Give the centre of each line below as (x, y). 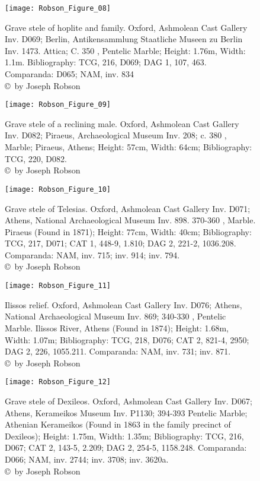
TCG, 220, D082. (36, 158)
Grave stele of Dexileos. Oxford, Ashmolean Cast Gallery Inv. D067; (129, 401)
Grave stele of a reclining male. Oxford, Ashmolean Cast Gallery (122, 123)
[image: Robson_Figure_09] (58, 105)
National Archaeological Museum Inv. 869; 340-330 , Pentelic (115, 316)
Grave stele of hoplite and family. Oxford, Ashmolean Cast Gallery (126, 27)
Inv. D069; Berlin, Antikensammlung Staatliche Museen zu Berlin (124, 39)
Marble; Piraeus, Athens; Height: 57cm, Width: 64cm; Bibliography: (129, 147)
